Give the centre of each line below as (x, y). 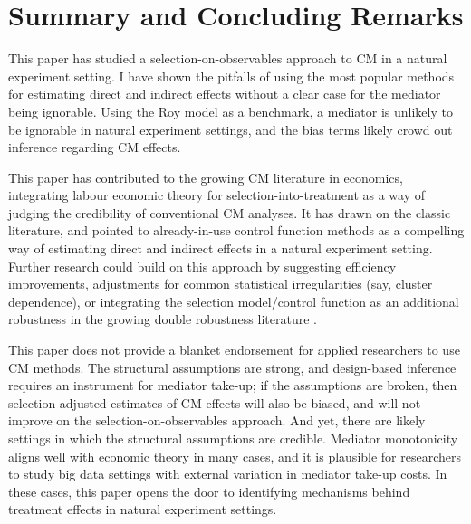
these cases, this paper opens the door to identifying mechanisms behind (209, 491)
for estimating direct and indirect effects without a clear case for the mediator (225, 94)
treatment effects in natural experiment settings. (143, 509)
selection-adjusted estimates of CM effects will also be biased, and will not (215, 402)
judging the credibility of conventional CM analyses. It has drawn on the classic (230, 212)
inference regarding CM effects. (95, 147)
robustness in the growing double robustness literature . (163, 319)
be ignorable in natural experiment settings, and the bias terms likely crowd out (231, 129)
